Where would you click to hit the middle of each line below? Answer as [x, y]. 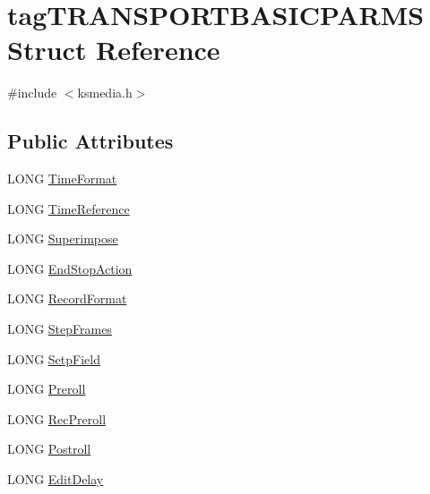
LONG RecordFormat [67, 298]
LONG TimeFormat [62, 179]
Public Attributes [90, 141]
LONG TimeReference [69, 208]
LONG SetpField [54, 358]
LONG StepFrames [60, 329]
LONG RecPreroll [57, 418]
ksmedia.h [105, 93]
